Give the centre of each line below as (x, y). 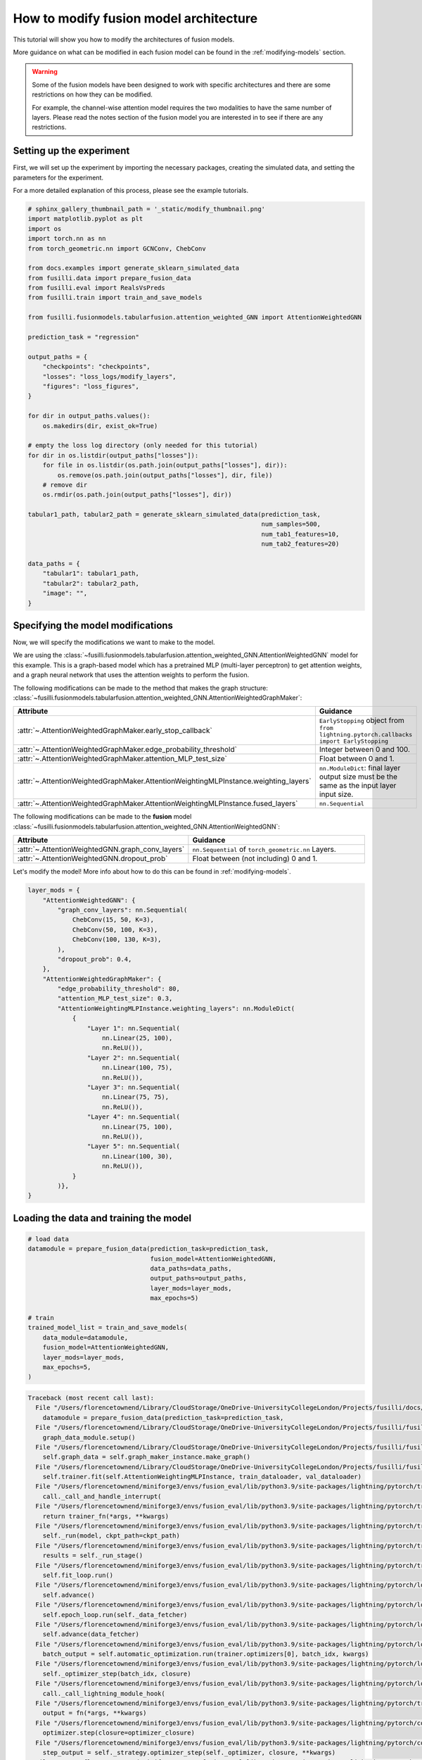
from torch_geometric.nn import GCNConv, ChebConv (117, 249)
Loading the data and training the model (102, 1218)
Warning (45, 72)
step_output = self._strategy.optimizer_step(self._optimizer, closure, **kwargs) (189, 1753)
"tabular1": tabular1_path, (91, 573)
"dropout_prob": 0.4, (95, 959)
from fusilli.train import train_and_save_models (115, 298)
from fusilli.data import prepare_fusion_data (109, 278)
